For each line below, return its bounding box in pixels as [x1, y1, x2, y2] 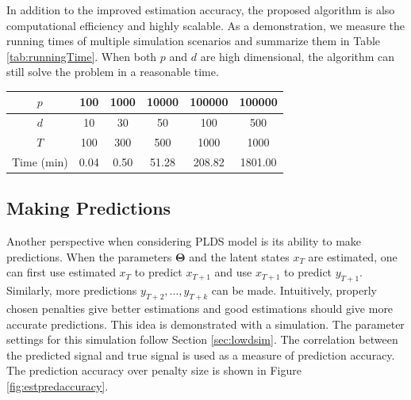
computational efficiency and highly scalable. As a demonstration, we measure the [6, 17, 405, 33]
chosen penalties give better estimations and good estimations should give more [6, 300, 394, 317]
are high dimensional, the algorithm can [200, 48, 395, 64]
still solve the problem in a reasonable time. [6, 63, 219, 80]
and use [214, 264, 252, 280]
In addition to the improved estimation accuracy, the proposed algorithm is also [6, 2, 395, 17]
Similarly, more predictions [6, 282, 137, 299]
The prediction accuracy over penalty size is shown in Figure [6, 362, 302, 379]
